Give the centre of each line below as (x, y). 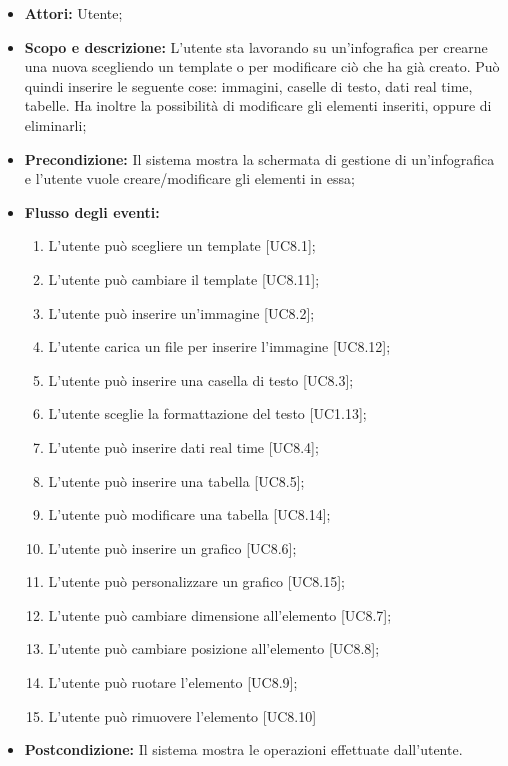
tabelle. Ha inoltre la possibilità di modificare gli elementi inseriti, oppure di (258, 105)
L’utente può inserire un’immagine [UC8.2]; (181, 312)
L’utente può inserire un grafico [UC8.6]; (172, 547)
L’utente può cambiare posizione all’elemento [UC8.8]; (214, 648)
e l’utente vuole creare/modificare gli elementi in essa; (189, 178)
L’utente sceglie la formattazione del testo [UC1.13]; (207, 413)
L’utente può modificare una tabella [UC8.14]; (189, 514)
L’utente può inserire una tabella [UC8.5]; (176, 480)
